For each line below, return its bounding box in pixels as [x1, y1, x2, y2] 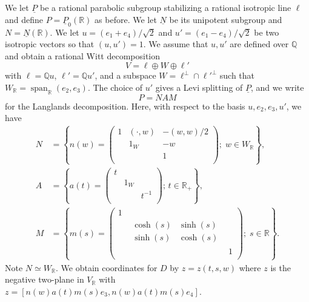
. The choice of [87, 80, 143, 93]
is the [270, 261, 291, 274]
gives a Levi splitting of [155, 80, 243, 93]
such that [219, 69, 255, 82]
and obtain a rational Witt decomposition [5, 49, 161, 62]
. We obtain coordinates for [56, 261, 158, 274]
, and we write [251, 80, 304, 93]
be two [254, 25, 279, 38]
